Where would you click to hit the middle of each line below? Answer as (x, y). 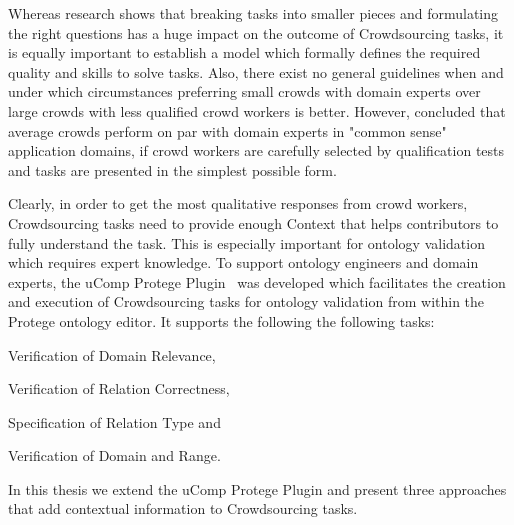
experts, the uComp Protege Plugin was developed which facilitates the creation (257, 281)
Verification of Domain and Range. (114, 455)
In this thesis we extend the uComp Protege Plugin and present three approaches (257, 488)
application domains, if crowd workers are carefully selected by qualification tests (256, 150)
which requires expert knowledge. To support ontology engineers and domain (243, 262)
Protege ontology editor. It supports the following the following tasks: (221, 320)
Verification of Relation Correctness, (119, 388)
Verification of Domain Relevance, (112, 354)
